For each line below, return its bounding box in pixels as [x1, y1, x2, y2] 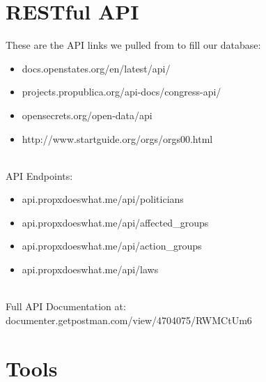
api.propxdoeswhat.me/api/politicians [22, 192, 184, 206]
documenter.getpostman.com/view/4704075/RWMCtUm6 [6, 312, 252, 327]
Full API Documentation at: [6, 299, 126, 314]
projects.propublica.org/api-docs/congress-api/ [22, 84, 221, 99]
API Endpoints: [6, 168, 73, 183]
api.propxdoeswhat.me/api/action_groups [22, 238, 202, 253]
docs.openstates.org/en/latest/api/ [22, 61, 171, 75]
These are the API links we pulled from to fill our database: [6, 38, 261, 52]
